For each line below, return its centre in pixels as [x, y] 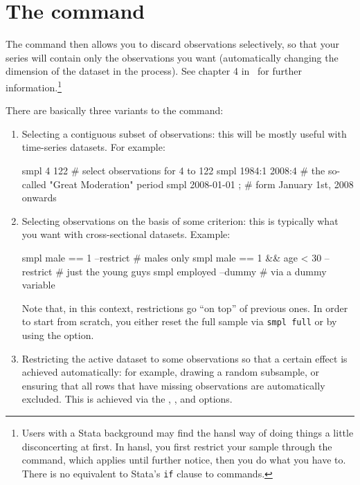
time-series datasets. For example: [93, 147]
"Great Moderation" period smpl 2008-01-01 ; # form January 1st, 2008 [201, 184]
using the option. [58, 335]
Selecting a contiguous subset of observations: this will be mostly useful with [184, 133]
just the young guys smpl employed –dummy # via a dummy [197, 271]
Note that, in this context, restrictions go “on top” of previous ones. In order [185, 308]
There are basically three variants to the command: [115, 110]
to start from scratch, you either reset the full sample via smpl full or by [179, 321]
